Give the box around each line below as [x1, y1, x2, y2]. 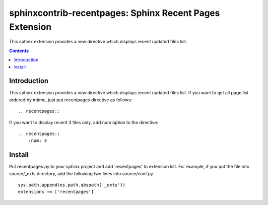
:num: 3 [28, 138, 47, 143]
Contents [9, 48, 29, 54]
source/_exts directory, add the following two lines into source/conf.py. [9, 170, 154, 176]
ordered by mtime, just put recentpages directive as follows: [9, 97, 133, 103]
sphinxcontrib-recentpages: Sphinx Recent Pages [9, 7, 220, 18]
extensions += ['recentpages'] [18, 189, 94, 195]
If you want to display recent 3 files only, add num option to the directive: [9, 119, 159, 125]
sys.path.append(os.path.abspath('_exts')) [18, 182, 126, 188]
